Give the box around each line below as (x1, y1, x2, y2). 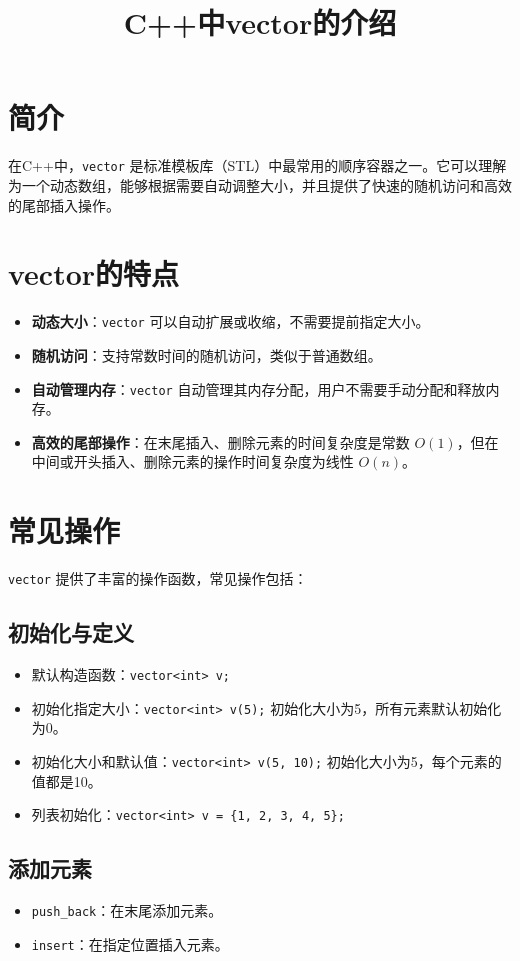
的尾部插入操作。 (8, 194, 120, 215)
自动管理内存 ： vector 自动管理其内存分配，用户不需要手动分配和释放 (31, 378, 486, 399)
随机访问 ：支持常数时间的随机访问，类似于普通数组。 (31, 344, 382, 365)
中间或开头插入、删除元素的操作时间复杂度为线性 (31, 451, 354, 472)
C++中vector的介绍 (123, 2, 397, 43)
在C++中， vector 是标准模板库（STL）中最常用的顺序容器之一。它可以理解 (8, 155, 507, 176)
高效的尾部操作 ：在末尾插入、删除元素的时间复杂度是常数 (31, 431, 410, 452)
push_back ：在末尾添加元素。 (31, 899, 223, 920)
